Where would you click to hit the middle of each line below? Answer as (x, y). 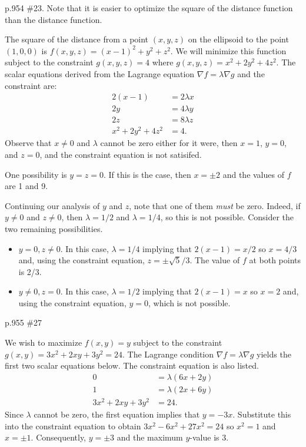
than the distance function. (54, 19)
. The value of (215, 260)
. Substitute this (262, 414)
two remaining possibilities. (54, 228)
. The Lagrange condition (168, 354)
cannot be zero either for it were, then (169, 143)
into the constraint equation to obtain (73, 426)
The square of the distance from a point (77, 39)
